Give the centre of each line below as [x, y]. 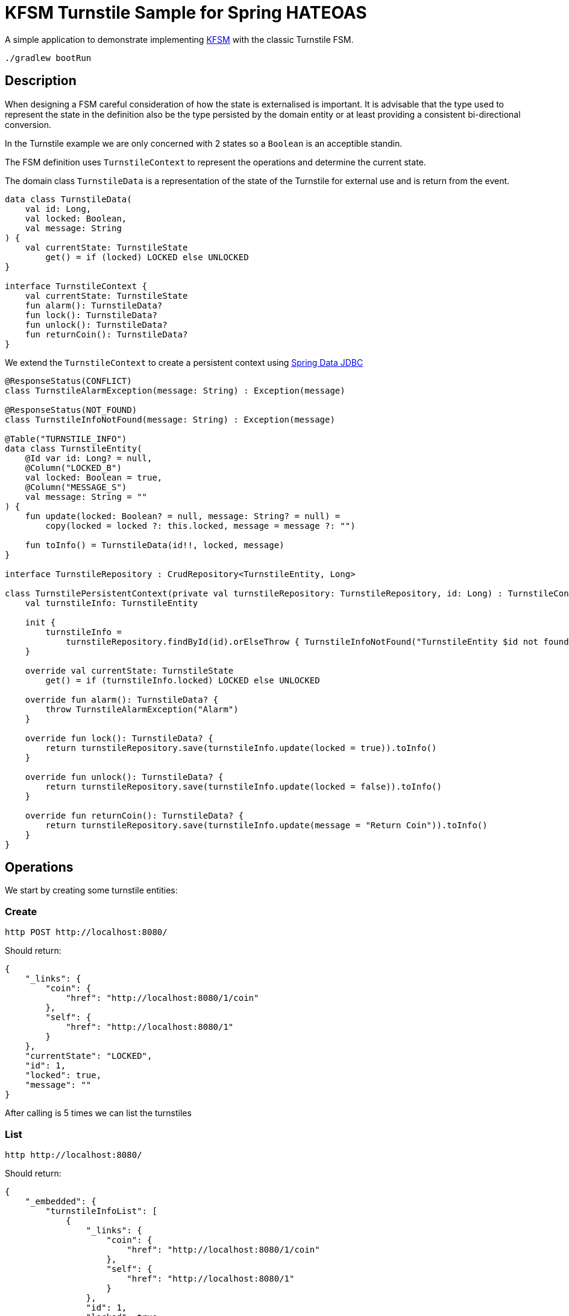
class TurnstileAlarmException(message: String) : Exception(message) [175, 390]
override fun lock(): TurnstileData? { [119, 738]
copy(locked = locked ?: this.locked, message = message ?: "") [200, 525]
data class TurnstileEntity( [74, 448]
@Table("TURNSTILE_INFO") [66, 439]
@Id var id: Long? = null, [89, 458]
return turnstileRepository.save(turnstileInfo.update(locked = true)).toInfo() [241, 748]
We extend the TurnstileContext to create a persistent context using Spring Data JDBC [184, 362]
